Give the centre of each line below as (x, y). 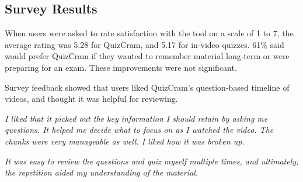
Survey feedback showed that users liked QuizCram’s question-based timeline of (147, 87)
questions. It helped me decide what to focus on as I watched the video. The (139, 130)
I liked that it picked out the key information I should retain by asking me (136, 118)
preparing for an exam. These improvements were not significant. (121, 67)
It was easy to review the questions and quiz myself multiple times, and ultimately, (152, 161)
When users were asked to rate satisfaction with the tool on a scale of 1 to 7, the (149, 33)
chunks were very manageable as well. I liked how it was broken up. (125, 141)
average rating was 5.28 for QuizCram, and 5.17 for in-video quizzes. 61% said (144, 44)
